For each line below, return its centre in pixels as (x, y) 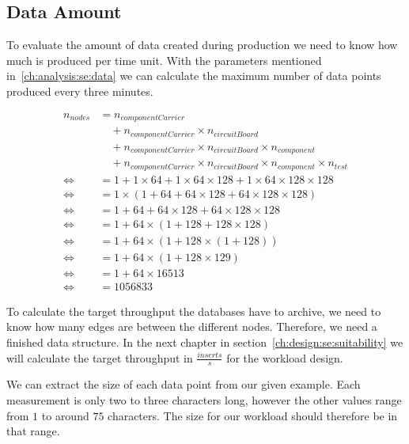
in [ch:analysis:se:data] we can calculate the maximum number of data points (194, 76)
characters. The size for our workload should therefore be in (253, 415)
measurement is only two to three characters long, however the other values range (204, 399)
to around (65, 415)
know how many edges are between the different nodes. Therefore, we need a (192, 326)
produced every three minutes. (80, 91)
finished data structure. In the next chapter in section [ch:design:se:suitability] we (205, 342)
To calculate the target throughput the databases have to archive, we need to (194, 311)
